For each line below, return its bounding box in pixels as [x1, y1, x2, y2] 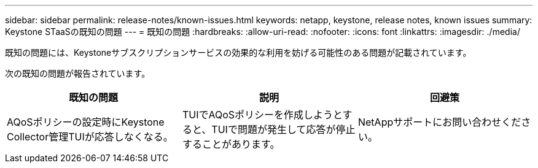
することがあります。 [182, 138, 280, 150]
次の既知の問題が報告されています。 [5, 68, 150, 78]
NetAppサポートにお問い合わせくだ [357, 116, 521, 128]
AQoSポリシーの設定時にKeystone [7, 116, 165, 128]
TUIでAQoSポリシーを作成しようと [182, 109, 343, 121]
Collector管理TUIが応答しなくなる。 [7, 131, 173, 143]
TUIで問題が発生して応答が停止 [211, 123, 356, 136]
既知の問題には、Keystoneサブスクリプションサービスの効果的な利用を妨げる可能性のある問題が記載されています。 [5, 47, 472, 58]
